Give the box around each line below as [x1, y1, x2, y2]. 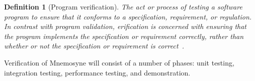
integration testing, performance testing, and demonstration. [4, 67, 191, 77]
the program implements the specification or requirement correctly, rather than [4, 30, 244, 41]
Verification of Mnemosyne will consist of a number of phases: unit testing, [4, 57, 234, 67]
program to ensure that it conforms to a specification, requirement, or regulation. [4, 11, 252, 21]
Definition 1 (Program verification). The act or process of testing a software [4, 1, 242, 11]
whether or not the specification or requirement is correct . [4, 40, 185, 51]
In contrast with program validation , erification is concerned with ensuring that [4, 21, 247, 31]
